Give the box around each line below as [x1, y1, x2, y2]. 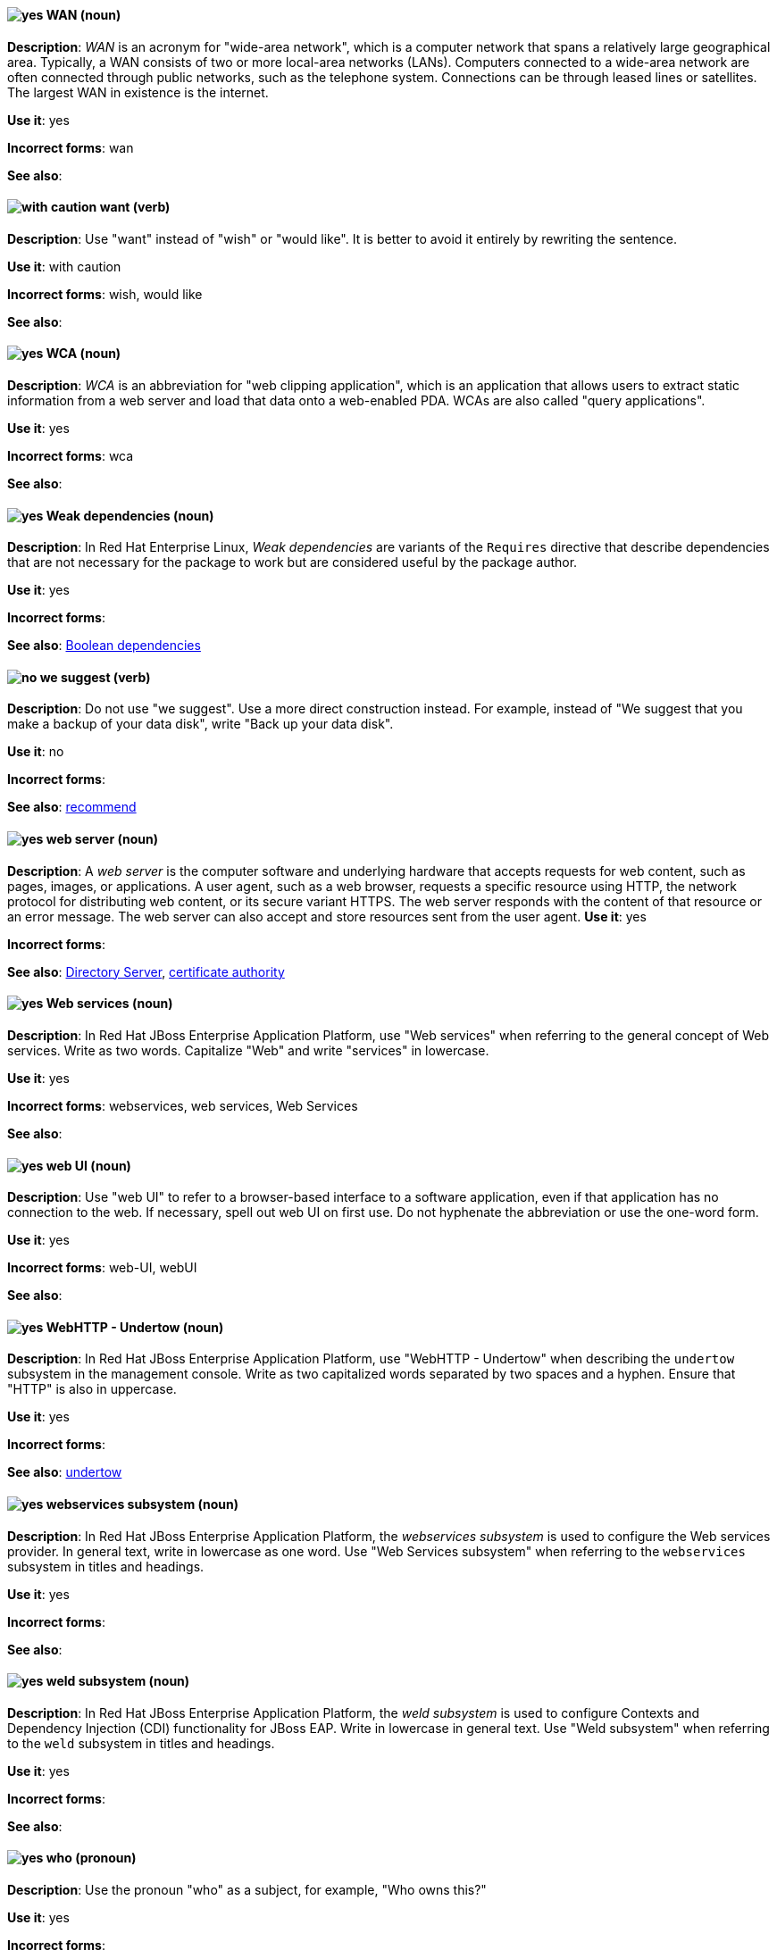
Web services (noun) [46, 996, 173, 1012]
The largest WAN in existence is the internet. [7, 84, 269, 100]
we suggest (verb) [39, 669, 151, 685]
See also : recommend [7, 799, 137, 815]
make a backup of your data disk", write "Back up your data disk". [7, 716, 394, 732]
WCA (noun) [46, 346, 121, 362]
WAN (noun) [46, 7, 121, 22]
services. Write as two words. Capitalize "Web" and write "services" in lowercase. [7, 1042, 489, 1058]
